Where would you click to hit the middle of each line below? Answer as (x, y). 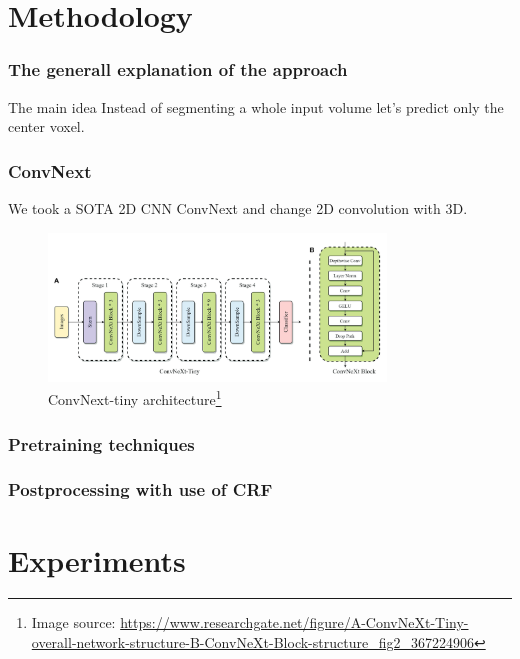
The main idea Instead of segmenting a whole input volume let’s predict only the (256, 106)
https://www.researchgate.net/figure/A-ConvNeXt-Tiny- (294, 622)
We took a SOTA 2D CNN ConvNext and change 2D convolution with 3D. (238, 208)
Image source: (73, 622)
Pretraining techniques (101, 443)
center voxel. (46, 126)
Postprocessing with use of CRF (140, 489)
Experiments (97, 559)
